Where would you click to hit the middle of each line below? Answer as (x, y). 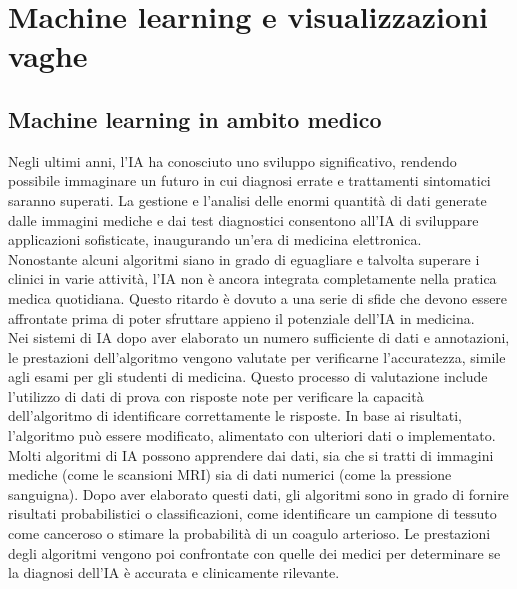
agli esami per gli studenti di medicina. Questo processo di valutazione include (248, 376)
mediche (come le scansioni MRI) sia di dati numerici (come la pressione (230, 474)
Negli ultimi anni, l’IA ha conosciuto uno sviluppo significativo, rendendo (232, 160)
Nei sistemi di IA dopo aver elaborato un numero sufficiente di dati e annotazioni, (259, 337)
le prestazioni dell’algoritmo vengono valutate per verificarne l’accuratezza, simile (257, 356)
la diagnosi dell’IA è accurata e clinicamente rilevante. (174, 572)
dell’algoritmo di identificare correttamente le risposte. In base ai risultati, (235, 415)
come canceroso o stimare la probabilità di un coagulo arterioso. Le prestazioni (249, 533)
